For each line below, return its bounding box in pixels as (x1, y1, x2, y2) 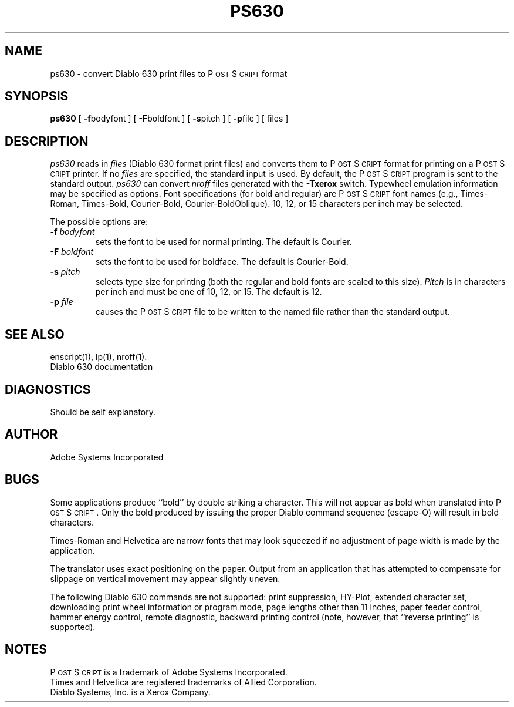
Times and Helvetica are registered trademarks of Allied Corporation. (50, 676, 317, 687)
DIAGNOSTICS (5, 382, 91, 397)
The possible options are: (50, 217, 148, 227)
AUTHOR (5, 427, 58, 442)
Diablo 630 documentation (50, 362, 153, 372)
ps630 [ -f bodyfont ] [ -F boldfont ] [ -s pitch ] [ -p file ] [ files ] (50, 113, 289, 124)
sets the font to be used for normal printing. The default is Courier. (95, 237, 352, 247)
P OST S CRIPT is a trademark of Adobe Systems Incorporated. (50, 666, 288, 677)
